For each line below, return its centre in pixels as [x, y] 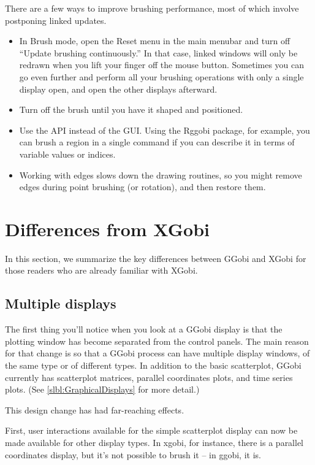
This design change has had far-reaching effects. [95, 409]
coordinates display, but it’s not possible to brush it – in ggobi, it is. [133, 454]
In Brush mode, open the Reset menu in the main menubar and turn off [155, 41]
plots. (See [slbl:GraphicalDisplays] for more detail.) [102, 389]
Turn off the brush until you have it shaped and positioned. [131, 110]
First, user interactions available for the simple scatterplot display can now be [151, 430]
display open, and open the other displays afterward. [118, 89]
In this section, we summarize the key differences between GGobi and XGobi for [156, 258]
